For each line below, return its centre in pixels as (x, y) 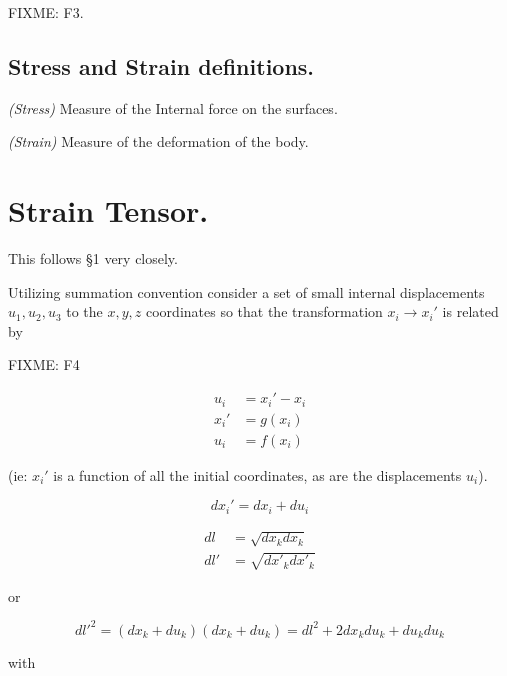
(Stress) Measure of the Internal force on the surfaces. (173, 107)
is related (470, 311)
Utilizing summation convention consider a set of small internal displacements (246, 291)
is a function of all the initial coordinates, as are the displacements (257, 474)
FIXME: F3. (46, 12)
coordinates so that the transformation (264, 311)
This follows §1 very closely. (93, 258)
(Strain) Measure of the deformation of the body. (158, 141)
